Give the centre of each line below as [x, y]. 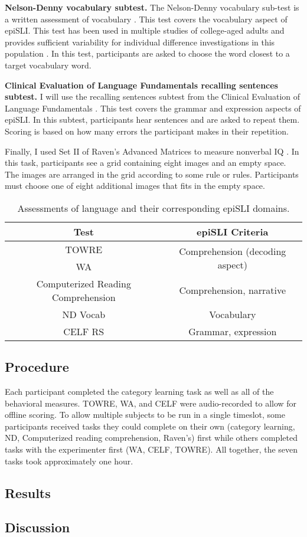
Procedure [37, 367]
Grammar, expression [233, 331]
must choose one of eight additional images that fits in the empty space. [135, 186]
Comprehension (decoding [233, 251]
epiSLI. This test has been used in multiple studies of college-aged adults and [145, 30]
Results [28, 492]
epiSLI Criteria [233, 231]
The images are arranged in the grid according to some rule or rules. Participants [152, 174]
